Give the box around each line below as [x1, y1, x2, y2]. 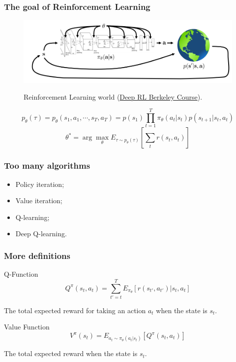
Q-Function [4, 269, 38, 279]
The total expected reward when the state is [4, 348, 138, 359]
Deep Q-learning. [15, 228, 67, 239]
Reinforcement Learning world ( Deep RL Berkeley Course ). [24, 91, 203, 102]
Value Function [4, 322, 50, 332]
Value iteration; [15, 195, 62, 206]
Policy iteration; [15, 179, 64, 189]
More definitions [4, 249, 70, 261]
